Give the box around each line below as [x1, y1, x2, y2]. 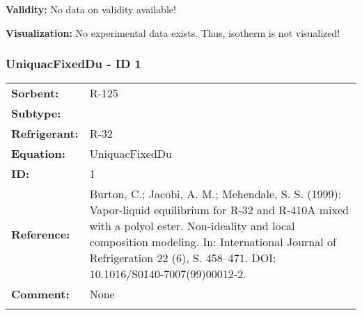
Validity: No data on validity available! [6, 2, 176, 16]
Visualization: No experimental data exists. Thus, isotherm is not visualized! [6, 25, 340, 40]
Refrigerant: [11, 125, 79, 142]
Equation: [11, 145, 65, 162]
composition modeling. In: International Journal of [89, 234, 336, 250]
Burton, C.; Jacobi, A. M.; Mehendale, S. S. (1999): [89, 186, 342, 202]
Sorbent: [11, 85, 59, 102]
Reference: [11, 225, 70, 242]
